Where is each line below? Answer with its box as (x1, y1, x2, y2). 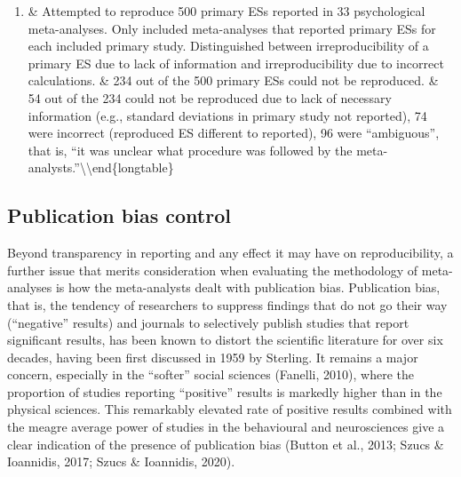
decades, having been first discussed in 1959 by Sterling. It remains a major (7, 347, 418, 366)
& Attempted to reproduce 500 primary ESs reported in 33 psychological (28, 2, 425, 20)
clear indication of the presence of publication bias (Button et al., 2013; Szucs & (7, 434, 444, 453)
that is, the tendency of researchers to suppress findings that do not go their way (7, 295, 448, 314)
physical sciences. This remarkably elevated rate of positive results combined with (7, 400, 452, 418)
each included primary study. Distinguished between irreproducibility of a (28, 36, 429, 55)
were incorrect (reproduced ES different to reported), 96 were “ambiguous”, (28, 123, 440, 142)
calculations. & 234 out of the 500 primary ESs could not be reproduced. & (28, 71, 439, 90)
